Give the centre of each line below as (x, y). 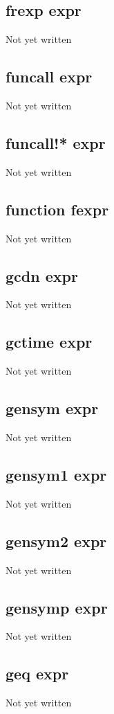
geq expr (37, 673)
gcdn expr (42, 275)
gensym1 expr (56, 474)
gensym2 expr (56, 541)
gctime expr (49, 342)
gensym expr (52, 408)
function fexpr (57, 209)
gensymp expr (57, 607)
